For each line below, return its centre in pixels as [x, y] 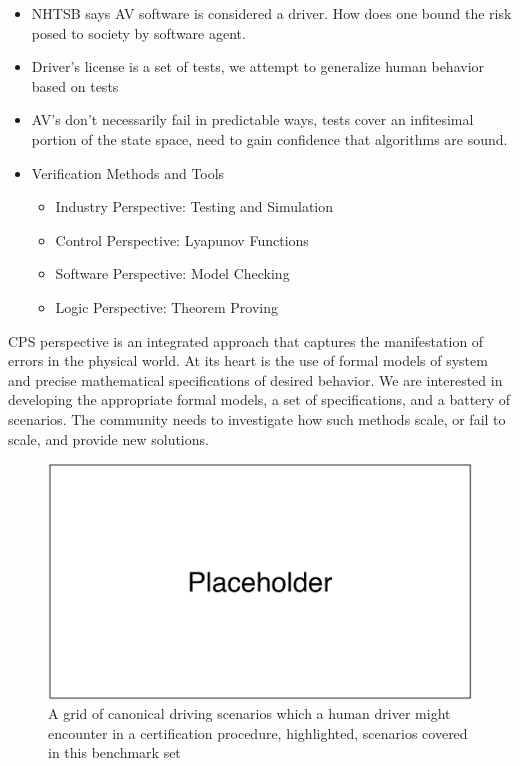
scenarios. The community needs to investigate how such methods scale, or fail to [257, 418]
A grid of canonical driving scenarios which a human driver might [249, 713]
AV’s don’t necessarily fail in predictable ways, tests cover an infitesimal [252, 119]
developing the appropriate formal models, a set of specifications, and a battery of [259, 399]
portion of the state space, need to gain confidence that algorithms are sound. [269, 138]
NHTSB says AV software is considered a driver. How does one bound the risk [271, 13]
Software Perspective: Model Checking [172, 273]
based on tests [75, 85]
